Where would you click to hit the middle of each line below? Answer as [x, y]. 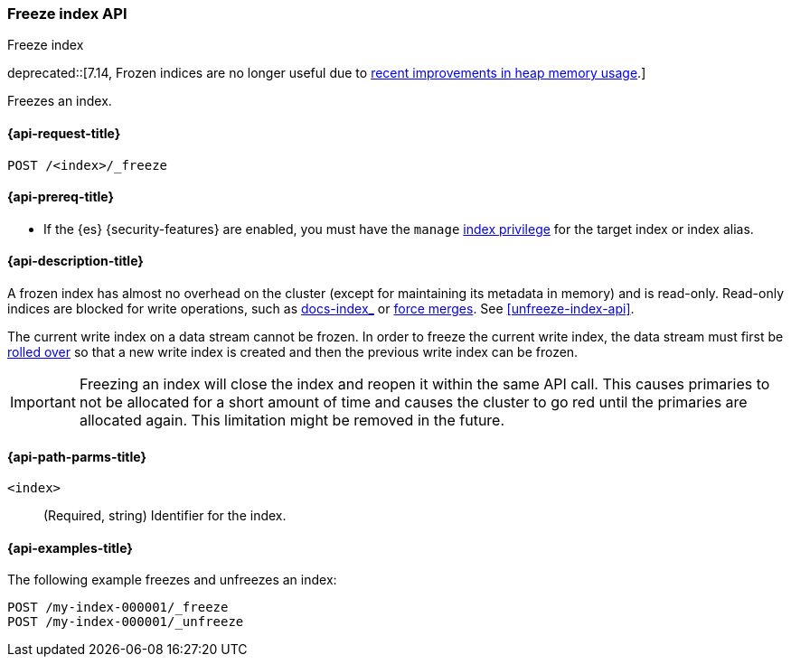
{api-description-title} [75, 261]
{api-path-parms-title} [77, 456]
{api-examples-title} [70, 547]
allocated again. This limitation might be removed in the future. [292, 421]
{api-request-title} [64, 133]
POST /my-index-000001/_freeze [118, 608]
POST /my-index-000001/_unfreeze [126, 622]
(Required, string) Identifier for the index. [165, 516]
